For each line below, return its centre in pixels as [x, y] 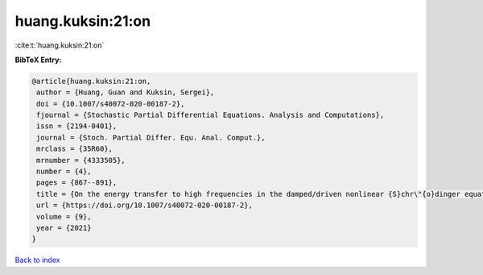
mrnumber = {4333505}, [81, 160]
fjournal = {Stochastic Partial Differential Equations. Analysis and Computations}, [211, 115]
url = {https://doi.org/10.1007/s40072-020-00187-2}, [144, 205]
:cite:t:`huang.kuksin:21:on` [60, 45]
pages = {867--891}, [77, 183]
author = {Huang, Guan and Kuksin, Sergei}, [126, 92]
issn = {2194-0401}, [77, 126]
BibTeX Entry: [38, 60]
